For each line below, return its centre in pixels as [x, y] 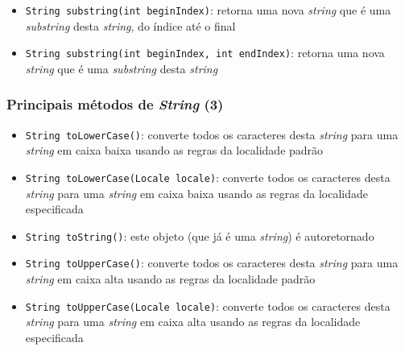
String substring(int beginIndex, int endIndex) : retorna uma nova [205, 53]
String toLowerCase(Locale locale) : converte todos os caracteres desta [208, 177]
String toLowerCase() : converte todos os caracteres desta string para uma [212, 134]
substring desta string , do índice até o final [130, 25]
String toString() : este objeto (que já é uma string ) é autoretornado [200, 235]
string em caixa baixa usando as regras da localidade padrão [174, 150]
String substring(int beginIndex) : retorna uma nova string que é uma [208, 10]
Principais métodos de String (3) [115, 104]
